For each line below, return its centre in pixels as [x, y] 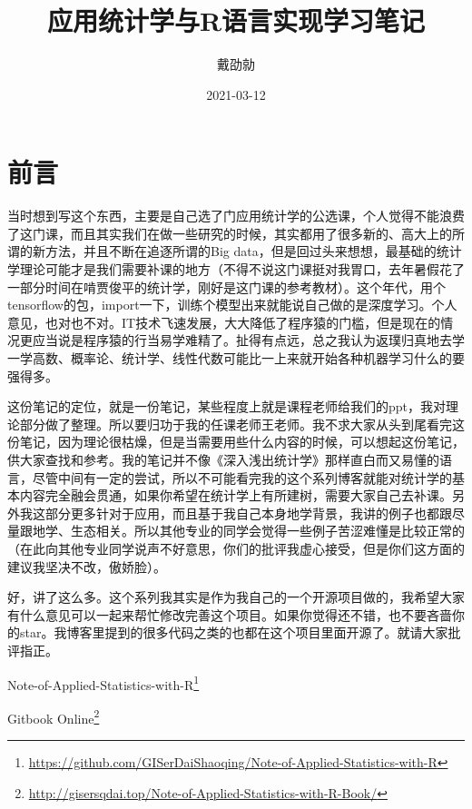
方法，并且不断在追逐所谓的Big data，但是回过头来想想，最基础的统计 [253, 251]
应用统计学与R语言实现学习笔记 [236, 20]
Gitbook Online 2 [54, 716]
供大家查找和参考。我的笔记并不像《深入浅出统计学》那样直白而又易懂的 [223, 459]
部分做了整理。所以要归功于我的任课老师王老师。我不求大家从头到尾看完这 [242, 424]
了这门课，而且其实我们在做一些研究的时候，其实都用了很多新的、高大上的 [230, 233]
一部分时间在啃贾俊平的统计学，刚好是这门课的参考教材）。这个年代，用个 [226, 286]
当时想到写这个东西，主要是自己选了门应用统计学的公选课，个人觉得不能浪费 [236, 216]
